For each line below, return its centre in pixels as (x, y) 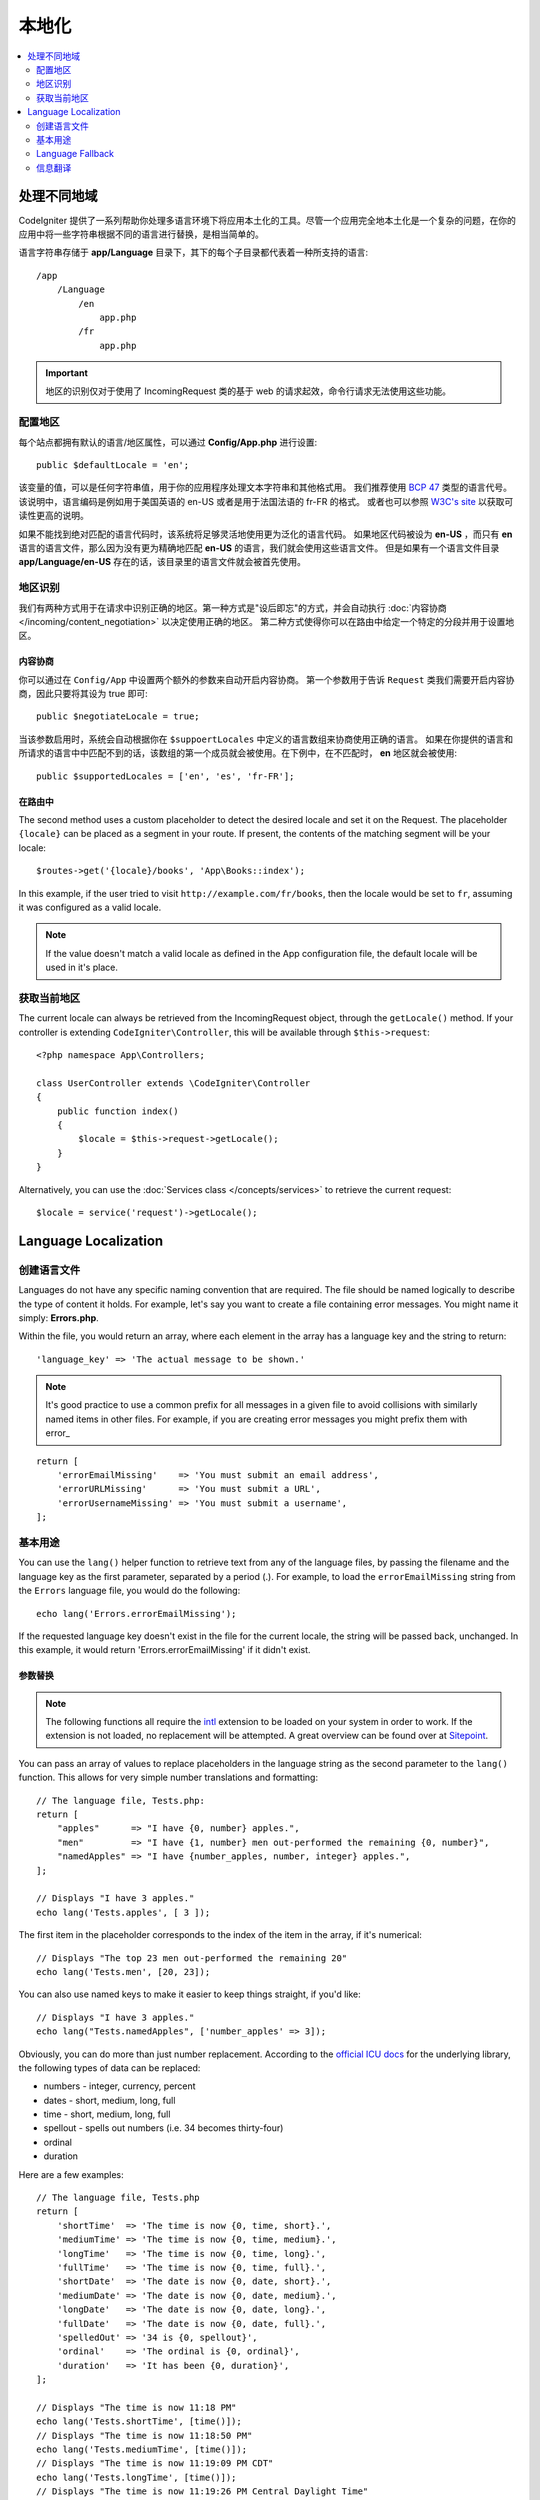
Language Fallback (75, 154)
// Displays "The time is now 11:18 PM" (136, 2407)
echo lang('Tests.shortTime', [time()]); (139, 2421)
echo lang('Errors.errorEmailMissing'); (136, 1613)
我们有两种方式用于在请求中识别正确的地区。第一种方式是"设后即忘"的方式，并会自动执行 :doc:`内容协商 (232, 607)
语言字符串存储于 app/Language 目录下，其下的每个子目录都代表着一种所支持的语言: (193, 252)
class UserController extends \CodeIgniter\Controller (173, 1083)
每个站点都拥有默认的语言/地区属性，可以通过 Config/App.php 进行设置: (168, 442)
